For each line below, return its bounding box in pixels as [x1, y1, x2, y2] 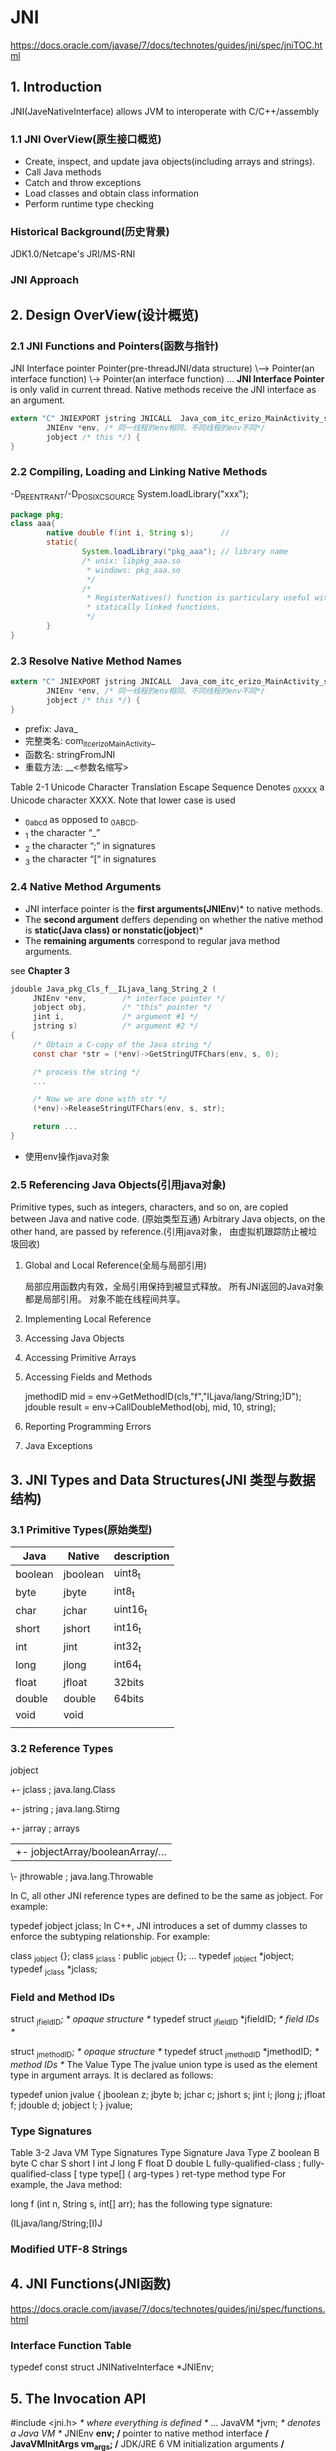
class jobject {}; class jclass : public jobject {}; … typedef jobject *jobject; [10, 1950, 295, 1965]
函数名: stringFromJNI [24, 749, 116, 761]
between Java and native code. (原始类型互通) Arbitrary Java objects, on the [10, 1213, 326, 1225]
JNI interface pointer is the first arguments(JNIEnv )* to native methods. [24, 902, 323, 915]
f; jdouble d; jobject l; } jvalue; [10, 2099, 133, 2111]
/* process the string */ [32, 1067, 141, 1077]
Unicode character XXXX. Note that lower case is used [10, 794, 236, 806]
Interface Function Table [10, 2338, 132, 2352]
